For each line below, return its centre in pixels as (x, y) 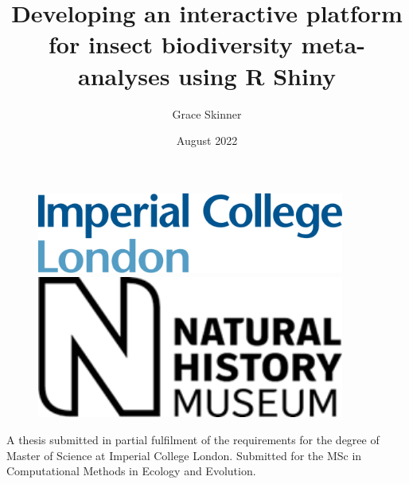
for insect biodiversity (171, 44)
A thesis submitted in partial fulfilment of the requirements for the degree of (193, 439)
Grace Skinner (207, 113)
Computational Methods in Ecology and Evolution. (131, 471)
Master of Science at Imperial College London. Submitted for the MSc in (184, 455)
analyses (124, 75)
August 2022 (207, 141)
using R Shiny (257, 75)
